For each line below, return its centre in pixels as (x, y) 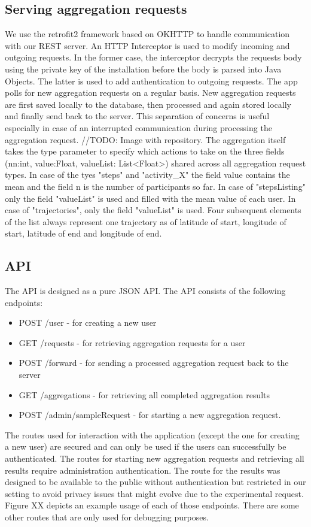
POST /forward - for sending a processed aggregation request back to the (154, 363)
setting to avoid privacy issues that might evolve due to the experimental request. (154, 493)
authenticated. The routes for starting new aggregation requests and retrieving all (155, 458)
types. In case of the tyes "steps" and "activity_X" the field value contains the (147, 175)
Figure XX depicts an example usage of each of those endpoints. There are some (152, 505)
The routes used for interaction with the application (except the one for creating (152, 434)
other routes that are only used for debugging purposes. (107, 517)
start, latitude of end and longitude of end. (83, 233)
